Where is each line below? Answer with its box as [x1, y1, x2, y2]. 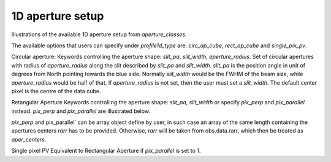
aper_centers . [11, 136, 47, 143]
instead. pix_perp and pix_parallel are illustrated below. [11, 107, 150, 115]
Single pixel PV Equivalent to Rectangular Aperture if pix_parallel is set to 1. [11, 147, 201, 155]
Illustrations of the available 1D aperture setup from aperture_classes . [11, 31, 187, 38]
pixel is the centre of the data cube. [11, 87, 101, 94]
